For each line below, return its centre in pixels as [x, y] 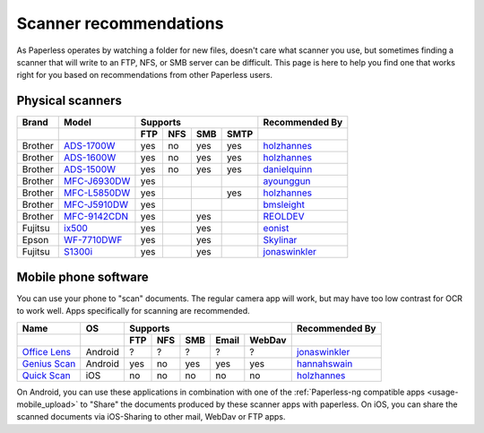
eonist [276, 229]
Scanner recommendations [120, 23]
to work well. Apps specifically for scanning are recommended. [133, 311]
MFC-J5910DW [96, 204]
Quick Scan [46, 375]
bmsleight [284, 204]
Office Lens [47, 351]
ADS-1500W [90, 169]
